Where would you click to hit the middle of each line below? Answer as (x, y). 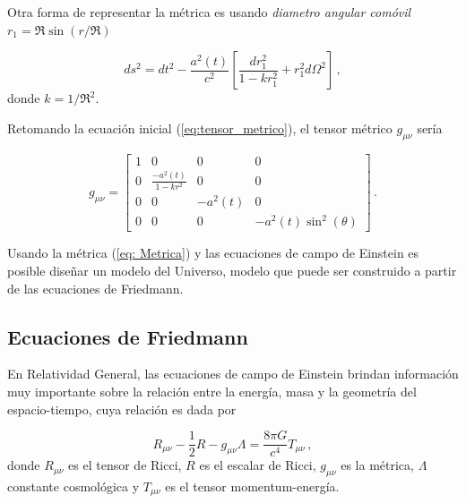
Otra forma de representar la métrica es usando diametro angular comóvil (209, 12)
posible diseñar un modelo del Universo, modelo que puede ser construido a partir (232, 270)
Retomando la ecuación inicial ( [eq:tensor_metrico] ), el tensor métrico (200, 128)
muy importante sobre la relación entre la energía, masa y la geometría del (212, 391)
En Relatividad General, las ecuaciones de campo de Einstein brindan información (233, 374)
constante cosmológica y (73, 486)
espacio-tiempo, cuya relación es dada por (122, 409)
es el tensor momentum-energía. (252, 486)
